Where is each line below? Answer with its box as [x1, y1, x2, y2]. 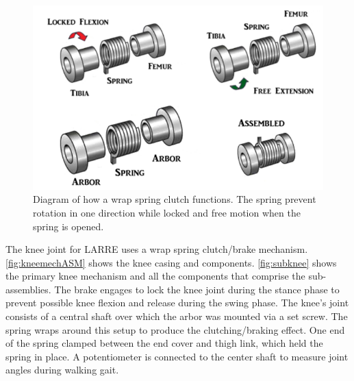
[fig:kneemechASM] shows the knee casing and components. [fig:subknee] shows [5, 255, 337, 269]
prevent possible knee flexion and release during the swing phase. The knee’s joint [5, 295, 349, 310]
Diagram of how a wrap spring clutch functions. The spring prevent [33, 192, 316, 206]
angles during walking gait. [5, 362, 119, 377]
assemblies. [5, 282, 51, 296]
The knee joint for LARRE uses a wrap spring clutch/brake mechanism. [5, 242, 308, 256]
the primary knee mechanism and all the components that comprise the [5, 269, 305, 283]
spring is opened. [33, 219, 104, 233]
